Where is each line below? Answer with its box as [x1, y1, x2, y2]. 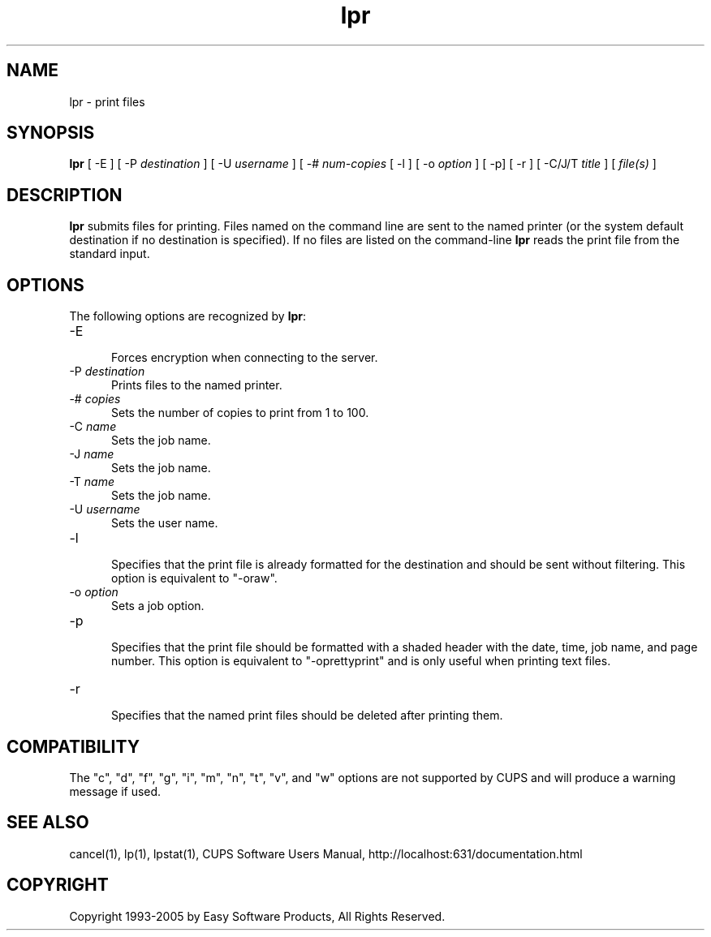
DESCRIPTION [6, 184, 123, 205]
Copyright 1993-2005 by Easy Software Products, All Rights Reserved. [69, 909, 446, 923]
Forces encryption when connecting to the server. [111, 350, 378, 365]
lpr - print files [69, 94, 145, 109]
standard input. [69, 247, 150, 261]
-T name [69, 475, 114, 489]
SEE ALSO [6, 812, 89, 833]
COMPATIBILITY [6, 736, 140, 757]
